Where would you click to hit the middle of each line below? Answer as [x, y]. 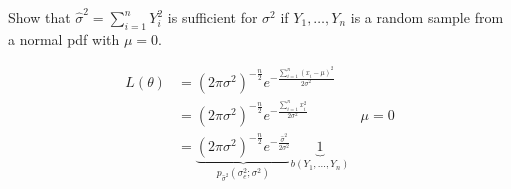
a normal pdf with [64, 38]
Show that [39, 17]
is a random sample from [427, 17]
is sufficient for [212, 17]
